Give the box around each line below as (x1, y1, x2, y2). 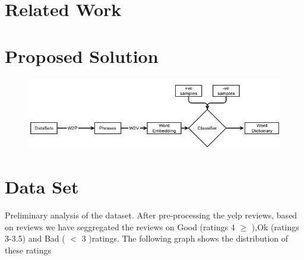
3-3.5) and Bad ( (5, 232, 65, 245)
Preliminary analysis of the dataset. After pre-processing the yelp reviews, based (5, 209, 297, 221)
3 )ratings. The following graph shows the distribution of (81, 232, 289, 245)
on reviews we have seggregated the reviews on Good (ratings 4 (5, 220, 235, 233)
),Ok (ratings (251, 220, 299, 233)
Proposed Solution (5, 43, 159, 68)
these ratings (5, 243, 51, 256)
